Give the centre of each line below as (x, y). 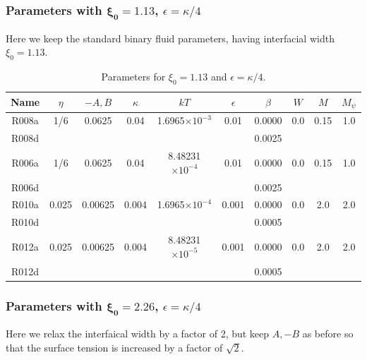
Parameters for (133, 76)
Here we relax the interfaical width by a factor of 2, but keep (138, 334)
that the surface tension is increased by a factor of (114, 347)
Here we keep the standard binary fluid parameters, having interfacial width (170, 38)
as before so (328, 334)
